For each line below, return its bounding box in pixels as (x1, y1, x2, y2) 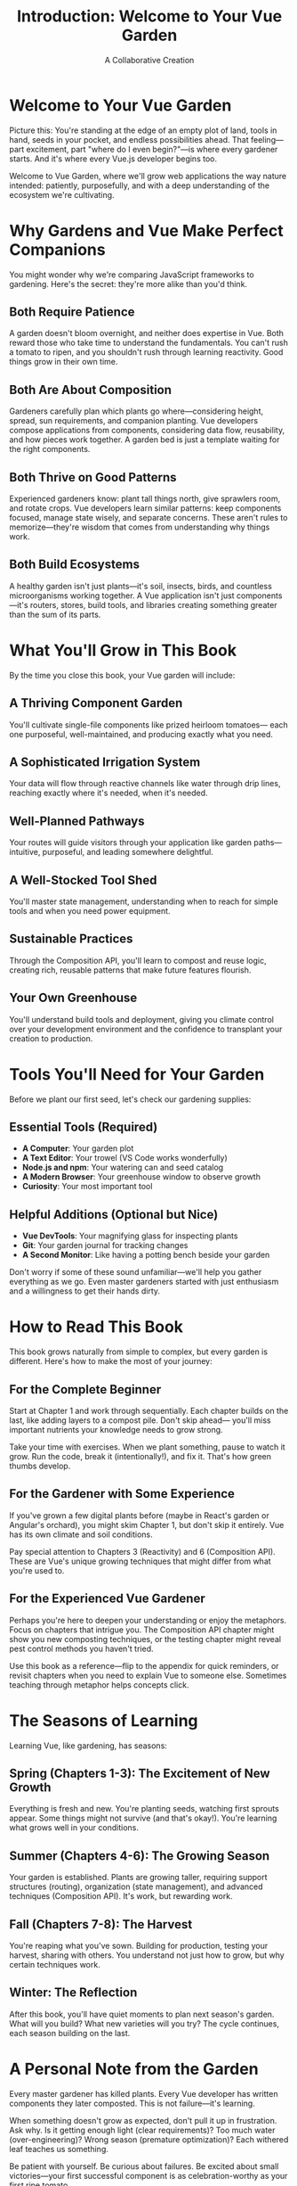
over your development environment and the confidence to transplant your (9, 1023, 283, 1034)
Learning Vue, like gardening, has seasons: (9, 1740, 167, 1751)
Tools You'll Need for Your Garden (9, 1064, 265, 1084)
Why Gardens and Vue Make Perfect (9, 220, 284, 241)
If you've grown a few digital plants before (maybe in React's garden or (9, 1509, 269, 1521)
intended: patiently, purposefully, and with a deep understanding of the (9, 180, 269, 191)
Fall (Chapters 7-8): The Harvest (9, 1917, 193, 1932)
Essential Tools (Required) (9, 1120, 158, 1135)
